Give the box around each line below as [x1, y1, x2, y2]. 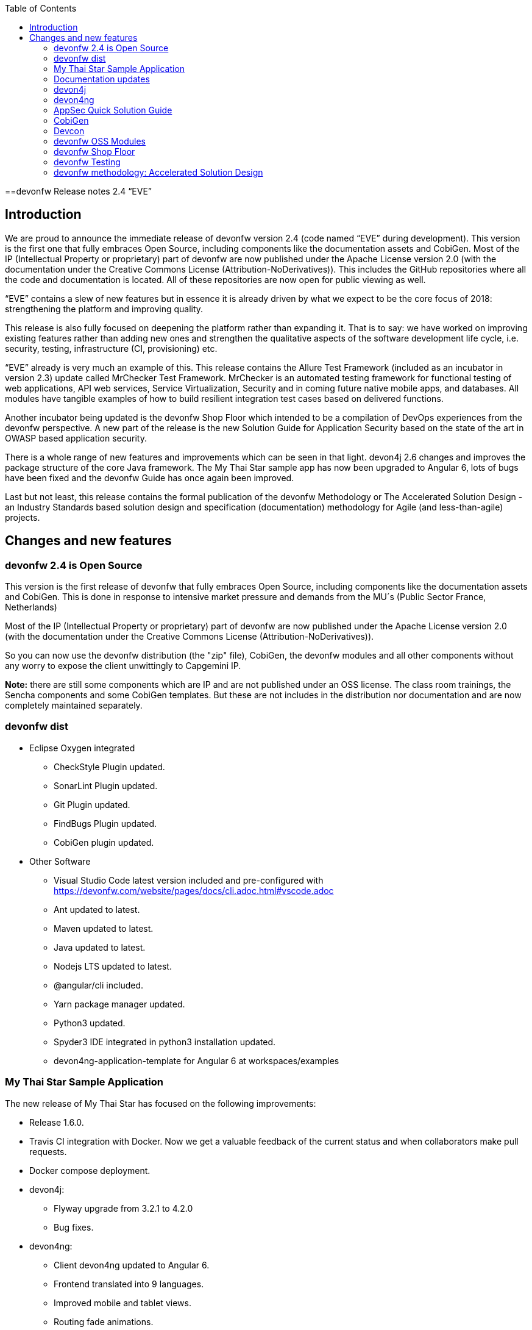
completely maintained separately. [5, 700, 143, 711]
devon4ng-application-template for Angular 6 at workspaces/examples [54, 1055, 339, 1066]
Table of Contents [5, 3, 77, 13]
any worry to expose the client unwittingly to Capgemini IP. [5, 660, 241, 671]
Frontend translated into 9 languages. [54, 1278, 204, 1289]
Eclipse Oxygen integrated [29, 742, 135, 753]
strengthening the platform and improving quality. [5, 303, 204, 314]
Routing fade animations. [54, 1316, 154, 1327]
